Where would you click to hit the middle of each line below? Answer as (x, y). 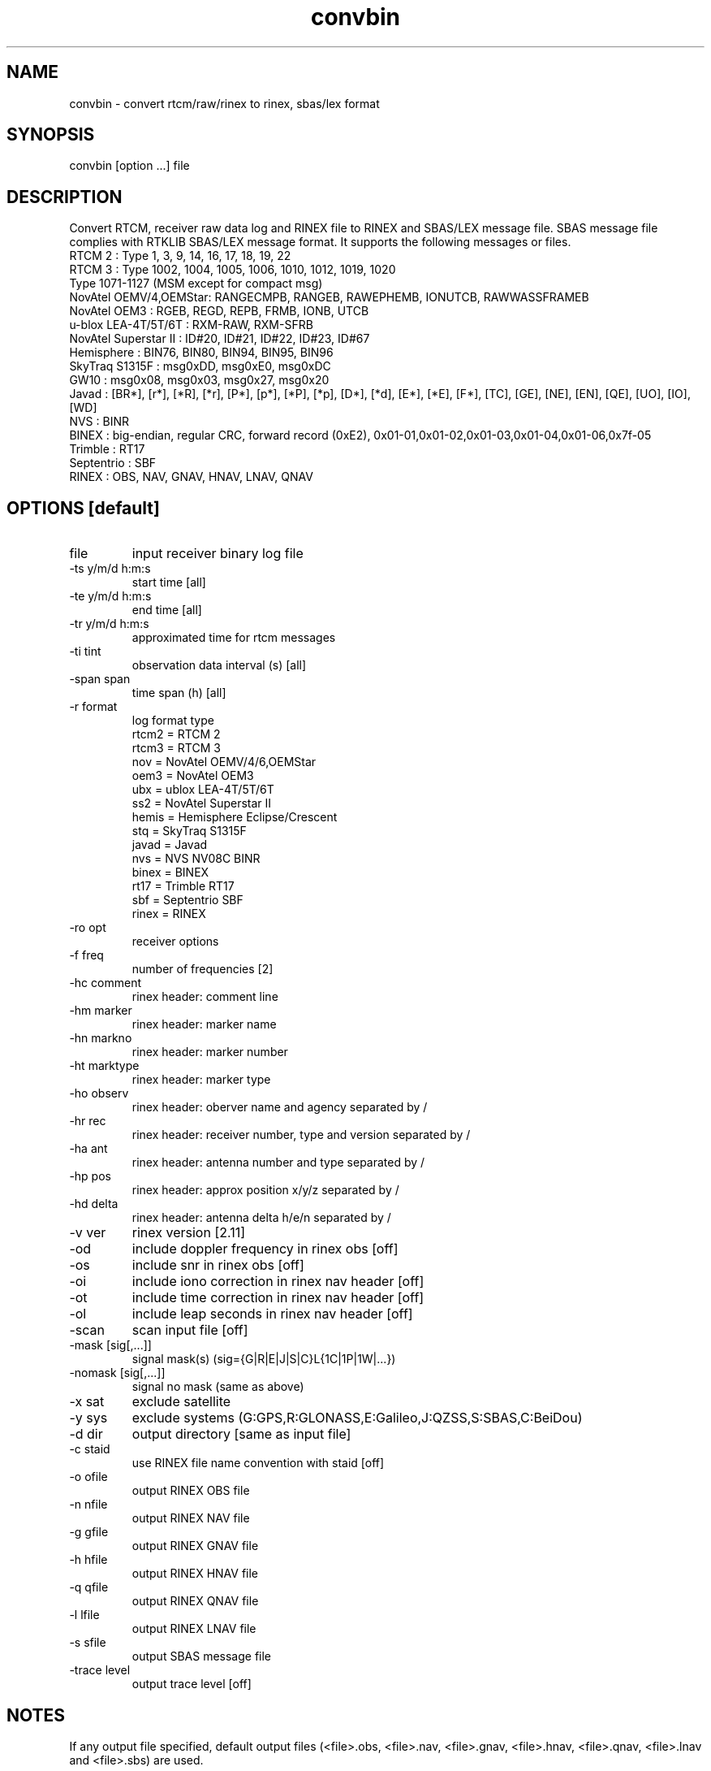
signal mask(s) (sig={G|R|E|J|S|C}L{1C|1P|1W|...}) (264, 1359)
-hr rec (88, 1121)
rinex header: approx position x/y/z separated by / (265, 1190)
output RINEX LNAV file (194, 1629)
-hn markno (101, 1038)
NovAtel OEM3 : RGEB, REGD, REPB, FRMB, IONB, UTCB (219, 311)
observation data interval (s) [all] (219, 665)
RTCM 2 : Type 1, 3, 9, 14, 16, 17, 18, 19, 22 (180, 256)
